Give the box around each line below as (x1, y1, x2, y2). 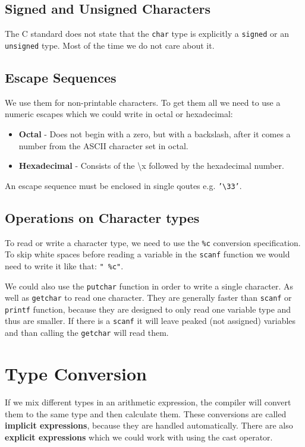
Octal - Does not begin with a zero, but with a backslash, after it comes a (18, 127, 291, 140)
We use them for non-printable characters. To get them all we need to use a (5, 96, 281, 108)
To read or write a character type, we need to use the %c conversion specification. (5, 236, 301, 248)
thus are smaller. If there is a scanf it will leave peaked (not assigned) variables (5, 314, 296, 327)
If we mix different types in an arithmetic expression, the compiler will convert (5, 395, 291, 408)
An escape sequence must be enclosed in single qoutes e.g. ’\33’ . (5, 179, 242, 191)
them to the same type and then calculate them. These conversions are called (5, 407, 287, 420)
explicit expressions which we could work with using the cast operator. (5, 430, 273, 443)
